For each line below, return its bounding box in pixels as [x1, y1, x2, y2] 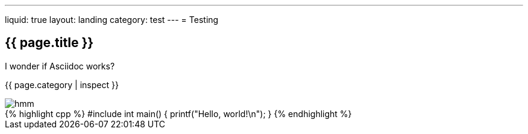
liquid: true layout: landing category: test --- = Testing [5, 14, 219, 25]
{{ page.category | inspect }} [5, 79, 119, 90]
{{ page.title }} [5, 35, 94, 51]
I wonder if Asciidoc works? [5, 60, 115, 71]
